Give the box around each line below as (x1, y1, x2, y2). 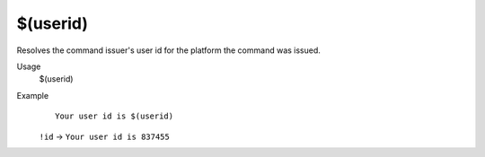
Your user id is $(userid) (55, 111, 174, 121)
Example (16, 90, 49, 100)
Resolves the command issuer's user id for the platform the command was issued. (16, 45, 321, 56)
